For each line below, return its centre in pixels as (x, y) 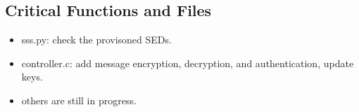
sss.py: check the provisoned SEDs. (96, 40)
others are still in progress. (79, 100)
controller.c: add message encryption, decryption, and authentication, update (188, 63)
